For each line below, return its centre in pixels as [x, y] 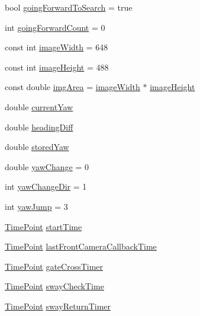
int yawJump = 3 [36, 206]
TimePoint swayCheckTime [54, 286]
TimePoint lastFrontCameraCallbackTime [81, 246]
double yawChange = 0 [47, 166]
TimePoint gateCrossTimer [54, 266]
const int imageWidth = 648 [57, 47]
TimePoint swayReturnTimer [58, 306]
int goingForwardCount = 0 [55, 27]
